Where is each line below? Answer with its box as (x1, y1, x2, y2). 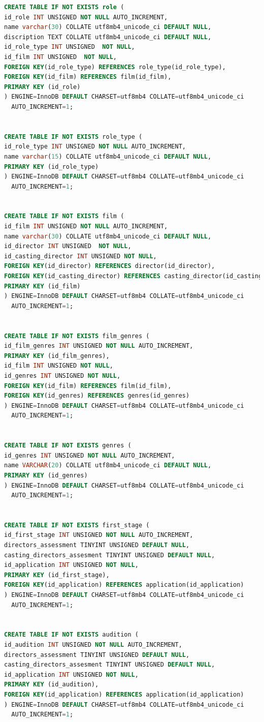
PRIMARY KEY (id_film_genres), (4, 352, 110, 359)
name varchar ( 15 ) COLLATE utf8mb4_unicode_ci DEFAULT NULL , (4, 153, 212, 160)
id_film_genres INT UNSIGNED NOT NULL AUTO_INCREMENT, (4, 342, 193, 350)
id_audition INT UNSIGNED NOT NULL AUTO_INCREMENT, (4, 641, 182, 648)
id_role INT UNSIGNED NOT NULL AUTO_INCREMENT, (4, 13, 168, 21)
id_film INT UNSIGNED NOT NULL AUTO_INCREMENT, (4, 223, 168, 230)
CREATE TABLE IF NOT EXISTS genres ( (4, 442, 131, 449)
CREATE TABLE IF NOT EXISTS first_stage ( (4, 521, 150, 529)
